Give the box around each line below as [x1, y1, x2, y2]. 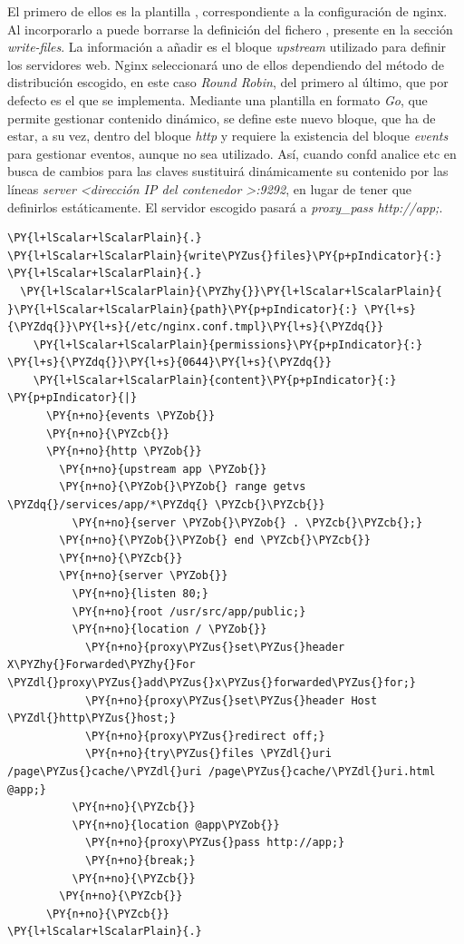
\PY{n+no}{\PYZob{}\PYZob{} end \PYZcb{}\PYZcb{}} [59, 534, 371, 547]
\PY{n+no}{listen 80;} [72, 587, 208, 600]
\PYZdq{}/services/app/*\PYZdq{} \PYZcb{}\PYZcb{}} [7, 498, 325, 512]
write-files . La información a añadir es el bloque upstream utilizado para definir [7, 37, 447, 56]
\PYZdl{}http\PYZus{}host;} [7, 712, 177, 725]
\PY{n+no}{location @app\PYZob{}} [72, 818, 280, 831]
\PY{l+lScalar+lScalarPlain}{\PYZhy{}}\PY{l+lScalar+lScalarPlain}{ [20, 284, 442, 298]
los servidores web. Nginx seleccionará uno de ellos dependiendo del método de [7, 54, 444, 74]
